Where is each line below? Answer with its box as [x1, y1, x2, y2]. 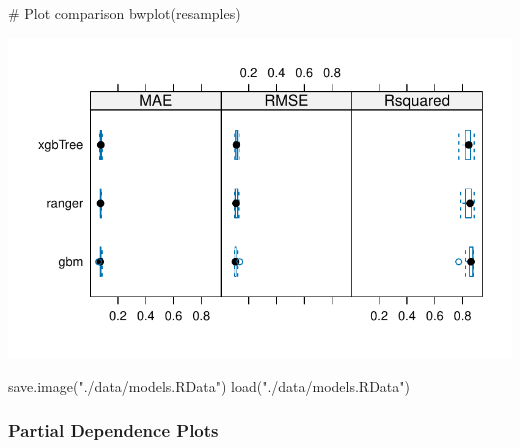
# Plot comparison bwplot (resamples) [8, 3, 241, 23]
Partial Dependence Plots [8, 418, 219, 443]
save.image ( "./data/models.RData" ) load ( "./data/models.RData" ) [8, 375, 410, 396]
